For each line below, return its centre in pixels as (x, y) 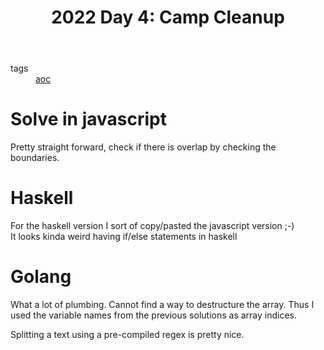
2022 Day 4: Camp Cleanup (168, 17)
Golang (41, 277)
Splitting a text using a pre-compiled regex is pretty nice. (127, 334)
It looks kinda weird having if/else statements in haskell (124, 237)
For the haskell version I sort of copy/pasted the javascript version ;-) (152, 226)
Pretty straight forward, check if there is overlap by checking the (143, 147)
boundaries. (35, 158)
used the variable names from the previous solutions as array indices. (153, 315)
